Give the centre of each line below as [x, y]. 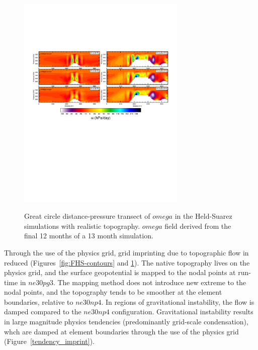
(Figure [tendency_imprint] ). [49, 341]
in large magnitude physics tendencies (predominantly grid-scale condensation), [126, 322]
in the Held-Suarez [203, 216]
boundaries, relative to [39, 301]
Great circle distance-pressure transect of [87, 216]
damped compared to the [43, 312]
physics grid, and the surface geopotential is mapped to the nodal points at [120, 272]
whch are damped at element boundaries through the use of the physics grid [121, 331]
